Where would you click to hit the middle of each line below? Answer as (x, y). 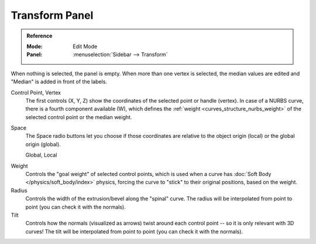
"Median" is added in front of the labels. (59, 82)
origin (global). (43, 144)
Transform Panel (52, 15)
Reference (39, 36)
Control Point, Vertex (36, 92)
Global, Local (41, 155)
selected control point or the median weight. (79, 117)
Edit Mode (85, 46)
